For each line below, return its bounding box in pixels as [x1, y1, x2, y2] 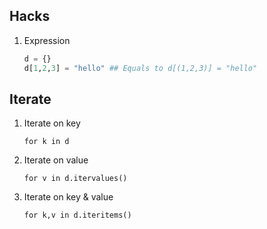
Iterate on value [23, 154, 89, 166]
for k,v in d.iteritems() [23, 210, 132, 221]
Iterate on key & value [23, 191, 114, 203]
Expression [23, 34, 71, 46]
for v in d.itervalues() [23, 174, 128, 184]
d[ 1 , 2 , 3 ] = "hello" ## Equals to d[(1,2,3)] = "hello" [23, 63, 258, 73]
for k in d [23, 137, 70, 147]
